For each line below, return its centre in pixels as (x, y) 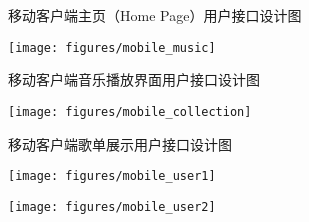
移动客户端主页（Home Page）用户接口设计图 (155, 15)
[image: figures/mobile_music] (112, 47)
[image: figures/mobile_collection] (130, 111)
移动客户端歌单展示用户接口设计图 (120, 143)
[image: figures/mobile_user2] (112, 206)
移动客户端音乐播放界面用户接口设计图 (134, 79)
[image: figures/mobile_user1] (112, 176)
